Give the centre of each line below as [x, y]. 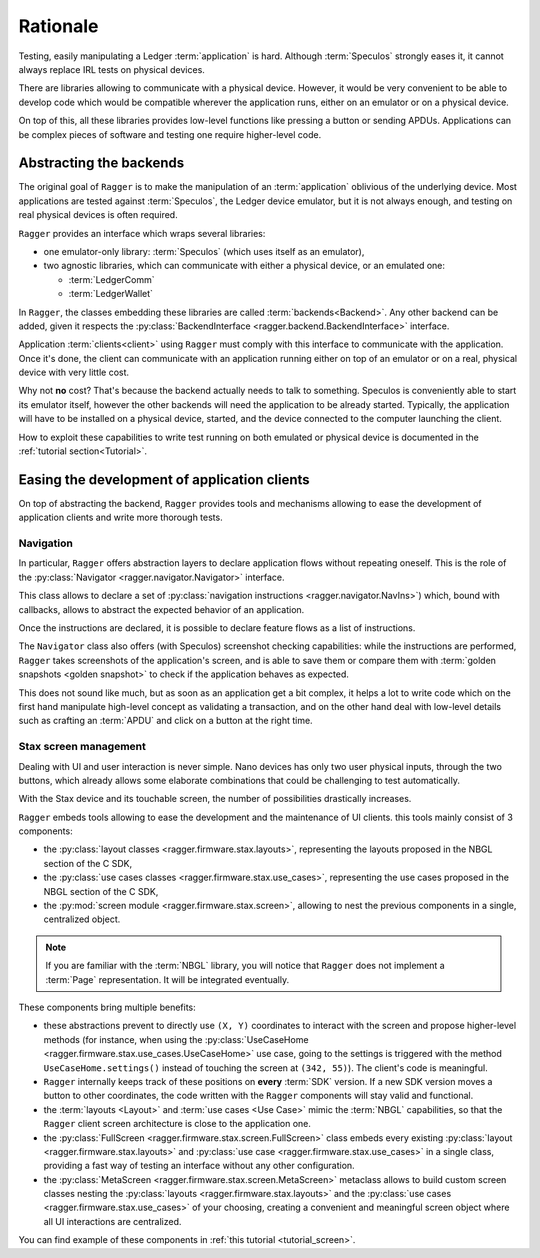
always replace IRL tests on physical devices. [111, 69]
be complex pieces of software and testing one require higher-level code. [170, 134]
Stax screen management [82, 747]
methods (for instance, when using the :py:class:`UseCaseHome [176, 1039]
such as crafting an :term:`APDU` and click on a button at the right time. [166, 721]
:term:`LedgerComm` [111, 279]
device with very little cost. [74, 372]
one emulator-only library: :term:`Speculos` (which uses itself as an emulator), [204, 251]
